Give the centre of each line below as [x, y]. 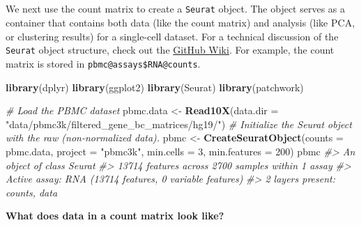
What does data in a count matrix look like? [115, 216]
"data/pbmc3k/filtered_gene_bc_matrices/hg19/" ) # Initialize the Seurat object [179, 124]
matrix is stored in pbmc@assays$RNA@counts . [103, 63]
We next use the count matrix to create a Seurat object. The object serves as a [176, 9]
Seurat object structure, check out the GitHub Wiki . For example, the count [170, 50]
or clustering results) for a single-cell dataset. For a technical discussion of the [172, 36]
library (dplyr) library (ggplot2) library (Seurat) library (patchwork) [155, 87]
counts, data [32, 192]
